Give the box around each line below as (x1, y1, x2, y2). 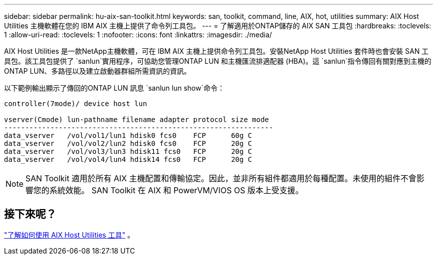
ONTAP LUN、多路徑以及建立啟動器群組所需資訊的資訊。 (4, 67, 191, 75)
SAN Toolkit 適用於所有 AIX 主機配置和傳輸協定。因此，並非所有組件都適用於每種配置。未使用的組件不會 (25, 173, 417, 183)
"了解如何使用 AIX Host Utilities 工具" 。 (4, 230, 135, 239)
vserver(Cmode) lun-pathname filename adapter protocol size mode (4, 116, 269, 124)
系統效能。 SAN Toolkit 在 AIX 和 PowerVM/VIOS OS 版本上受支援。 (49, 185, 303, 195)
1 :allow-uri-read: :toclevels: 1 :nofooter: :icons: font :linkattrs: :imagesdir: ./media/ (4, 30, 272, 39)
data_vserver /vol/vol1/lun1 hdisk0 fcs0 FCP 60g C (4, 131, 252, 139)
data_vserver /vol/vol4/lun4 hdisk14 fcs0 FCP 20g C (4, 155, 252, 163)
